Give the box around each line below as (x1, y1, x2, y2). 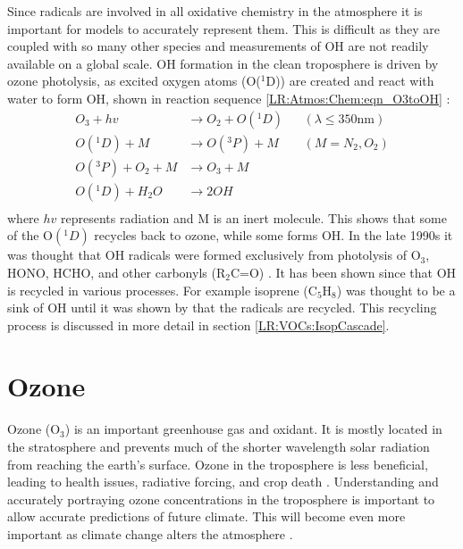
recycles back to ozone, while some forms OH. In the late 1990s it (94, 226, 453, 245)
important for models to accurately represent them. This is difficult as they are (7, 19, 440, 37)
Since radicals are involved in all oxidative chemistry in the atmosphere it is (7, 2, 423, 20)
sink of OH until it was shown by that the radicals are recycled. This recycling (7, 298, 437, 317)
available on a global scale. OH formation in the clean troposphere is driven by (7, 54, 439, 72)
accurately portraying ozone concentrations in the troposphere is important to (7, 489, 435, 508)
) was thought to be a (336, 280, 456, 299)
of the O (7, 226, 53, 245)
